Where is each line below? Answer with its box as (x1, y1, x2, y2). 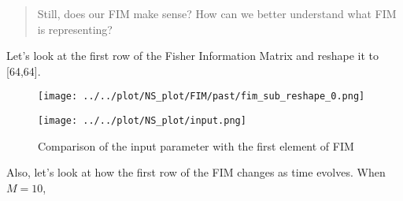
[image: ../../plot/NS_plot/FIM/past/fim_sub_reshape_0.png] (38, 91, 365, 102)
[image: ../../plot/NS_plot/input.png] (38, 115, 246, 127)
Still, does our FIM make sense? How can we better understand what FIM (37, 6, 397, 21)
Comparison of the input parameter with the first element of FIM (38, 137, 354, 154)
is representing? (37, 20, 113, 37)
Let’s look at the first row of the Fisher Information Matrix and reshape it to (6, 47, 379, 64)
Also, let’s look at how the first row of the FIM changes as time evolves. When (6, 164, 386, 181)
